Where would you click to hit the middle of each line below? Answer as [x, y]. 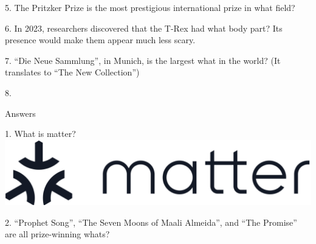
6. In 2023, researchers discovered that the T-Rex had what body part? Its [144, 28]
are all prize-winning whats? [57, 234]
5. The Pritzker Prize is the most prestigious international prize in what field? [150, 7]
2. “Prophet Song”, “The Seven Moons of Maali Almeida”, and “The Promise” [151, 222]
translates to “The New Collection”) [72, 72]
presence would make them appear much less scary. [100, 40]
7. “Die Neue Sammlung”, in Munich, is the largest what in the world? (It [143, 60]
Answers [20, 113]
